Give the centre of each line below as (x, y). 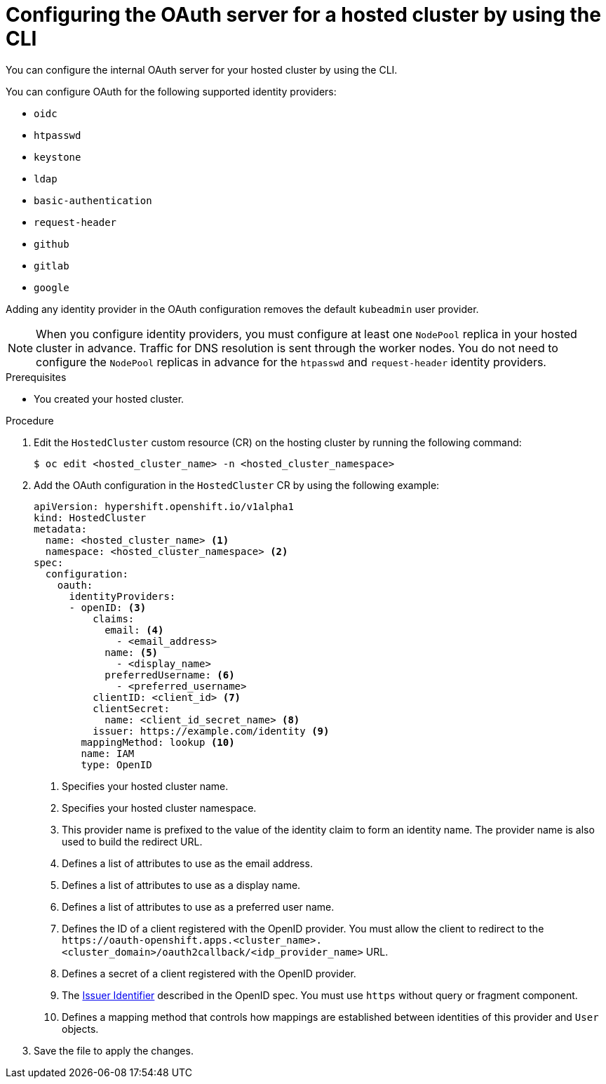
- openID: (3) (108, 607)
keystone (58, 157)
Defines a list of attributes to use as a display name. (181, 885)
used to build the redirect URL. (132, 841)
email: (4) (134, 630)
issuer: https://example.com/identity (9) (211, 731)
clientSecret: (131, 708)
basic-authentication (93, 200)
